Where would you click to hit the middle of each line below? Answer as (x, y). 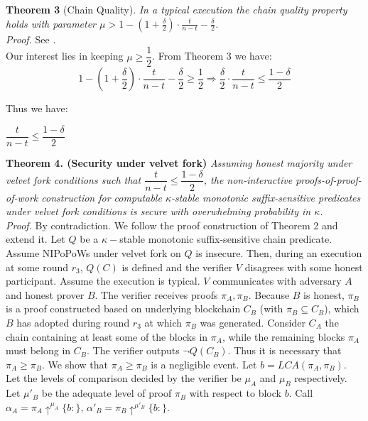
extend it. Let (36, 239)
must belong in (38, 350)
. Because (269, 294)
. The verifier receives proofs (156, 294)
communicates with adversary (277, 281)
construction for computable (102, 197)
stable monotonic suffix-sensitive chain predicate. (226, 239)
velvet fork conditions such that (74, 179)
